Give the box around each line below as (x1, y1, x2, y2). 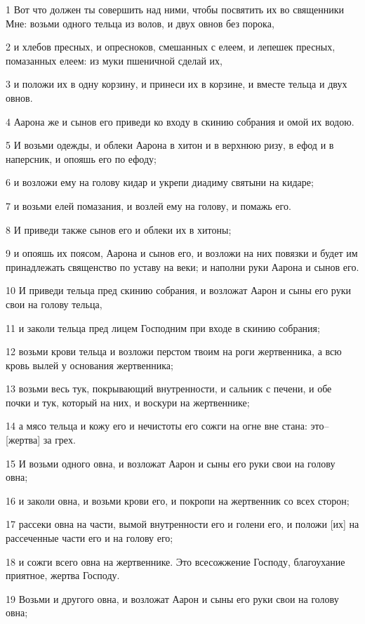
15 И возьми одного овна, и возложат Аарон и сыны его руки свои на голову (6, 456, 336, 470)
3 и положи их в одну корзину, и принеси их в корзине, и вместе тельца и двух (6, 77, 347, 91)
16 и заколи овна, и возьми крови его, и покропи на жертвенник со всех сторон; (6, 493, 350, 507)
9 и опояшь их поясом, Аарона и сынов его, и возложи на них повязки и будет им (6, 246, 358, 260)
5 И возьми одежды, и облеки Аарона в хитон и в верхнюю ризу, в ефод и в (6, 138, 334, 152)
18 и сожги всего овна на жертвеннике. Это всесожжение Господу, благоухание (6, 554, 345, 569)
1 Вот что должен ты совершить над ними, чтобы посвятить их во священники (6, 2, 345, 16)
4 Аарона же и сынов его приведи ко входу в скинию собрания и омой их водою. (6, 114, 354, 128)
